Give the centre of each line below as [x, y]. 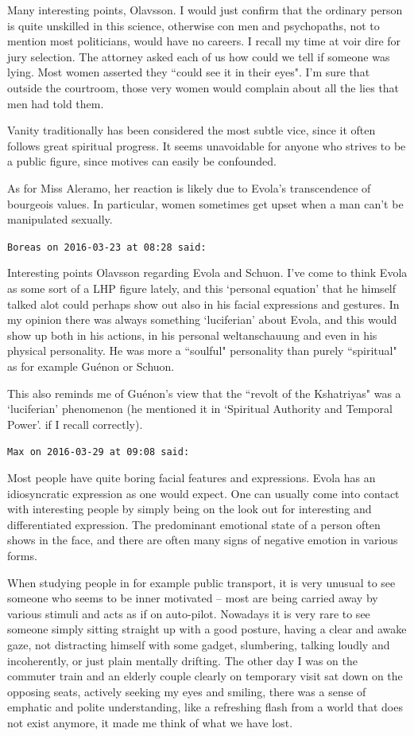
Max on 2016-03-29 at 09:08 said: [99, 452]
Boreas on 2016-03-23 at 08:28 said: [107, 247]
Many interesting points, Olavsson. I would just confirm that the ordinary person [205, 10]
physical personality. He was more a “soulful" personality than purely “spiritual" [202, 350]
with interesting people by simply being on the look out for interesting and [190, 509]
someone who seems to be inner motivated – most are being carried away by [193, 598]
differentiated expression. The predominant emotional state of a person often [194, 524]
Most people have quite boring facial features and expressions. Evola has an [192, 477]
